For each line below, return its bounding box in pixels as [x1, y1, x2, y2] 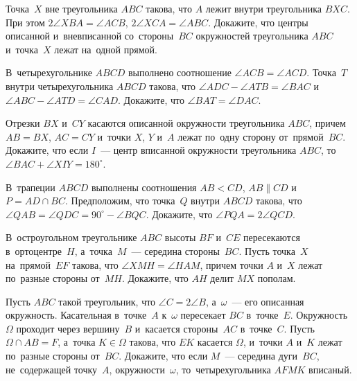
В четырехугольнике [6, 65, 92, 80]
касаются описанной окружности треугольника [87, 116, 285, 130]
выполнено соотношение [128, 65, 232, 80]
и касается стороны [134, 321, 218, 335]
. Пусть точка [238, 243, 295, 258]
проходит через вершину [16, 321, 120, 335]
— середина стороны [131, 243, 220, 258]
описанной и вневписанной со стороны [6, 28, 174, 43]
